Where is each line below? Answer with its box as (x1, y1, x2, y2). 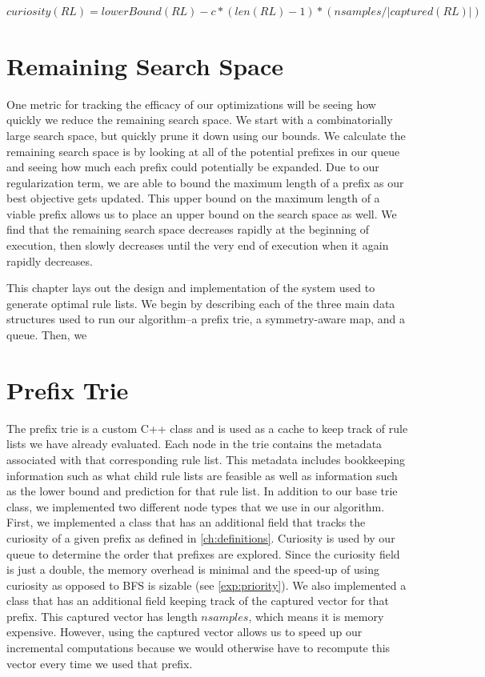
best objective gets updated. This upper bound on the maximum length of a (6, 190, 380, 206)
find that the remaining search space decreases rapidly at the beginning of (6, 221, 370, 238)
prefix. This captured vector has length (6, 607, 198, 624)
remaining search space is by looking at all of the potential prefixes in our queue (6, 142, 400, 159)
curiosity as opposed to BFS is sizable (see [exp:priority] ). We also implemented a (6, 576, 407, 593)
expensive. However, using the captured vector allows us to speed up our (6, 623, 363, 640)
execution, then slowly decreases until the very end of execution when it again (6, 237, 389, 254)
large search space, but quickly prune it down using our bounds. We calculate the (6, 126, 406, 143)
